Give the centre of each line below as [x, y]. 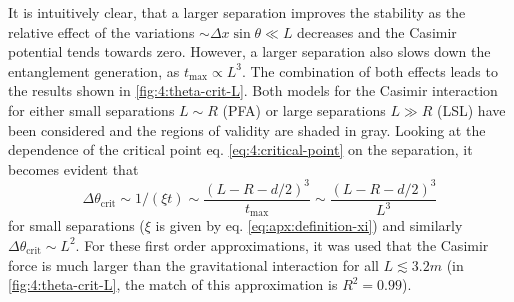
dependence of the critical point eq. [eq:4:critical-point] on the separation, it [240, 149]
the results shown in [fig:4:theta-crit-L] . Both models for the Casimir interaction [253, 90]
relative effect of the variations [101, 31]
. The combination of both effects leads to [369, 70]
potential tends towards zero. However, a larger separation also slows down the [249, 51]
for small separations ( [76, 225]
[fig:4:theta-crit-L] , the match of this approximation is [173, 284]
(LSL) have [471, 109]
